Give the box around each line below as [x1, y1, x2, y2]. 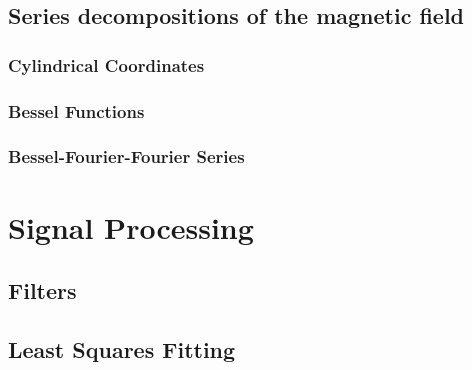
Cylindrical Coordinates [8, 52, 205, 77]
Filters [8, 275, 77, 306]
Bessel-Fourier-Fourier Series [8, 144, 245, 169]
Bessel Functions [8, 98, 145, 123]
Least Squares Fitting [8, 333, 236, 364]
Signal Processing [8, 206, 254, 247]
